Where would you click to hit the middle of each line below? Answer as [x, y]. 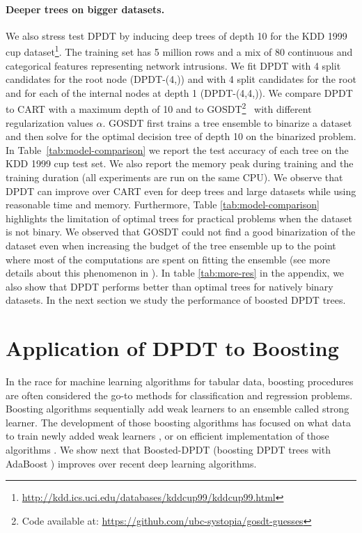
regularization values [49, 122]
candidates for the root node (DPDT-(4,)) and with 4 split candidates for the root [181, 79]
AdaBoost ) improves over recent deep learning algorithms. [131, 463]
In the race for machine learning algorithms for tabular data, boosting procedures [180, 381]
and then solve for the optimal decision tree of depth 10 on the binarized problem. [181, 136]
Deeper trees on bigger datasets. [85, 9]
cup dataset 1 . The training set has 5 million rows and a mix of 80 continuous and [179, 51]
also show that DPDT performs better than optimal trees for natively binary [170, 286]
